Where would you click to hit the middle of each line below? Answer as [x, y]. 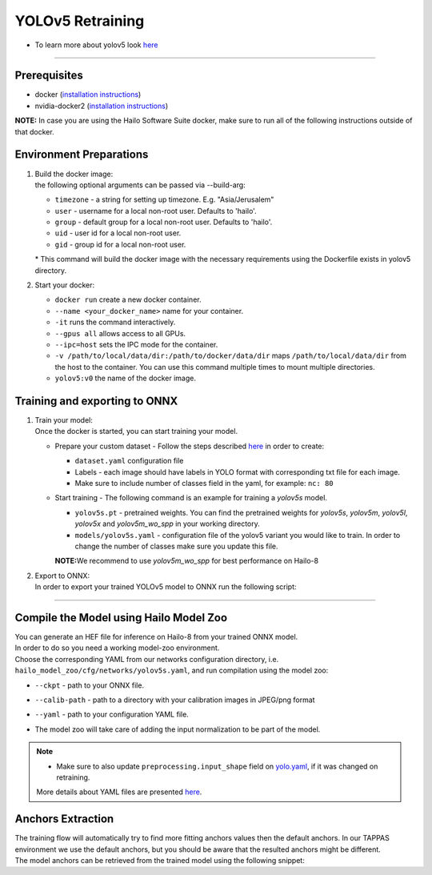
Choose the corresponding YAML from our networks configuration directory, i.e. [147, 659]
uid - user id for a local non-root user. [118, 233]
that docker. [35, 131]
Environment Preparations [82, 155]
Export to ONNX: [62, 576]
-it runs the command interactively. [115, 322]
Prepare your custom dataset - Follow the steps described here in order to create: [190, 446]
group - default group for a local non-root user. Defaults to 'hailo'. [164, 222]
